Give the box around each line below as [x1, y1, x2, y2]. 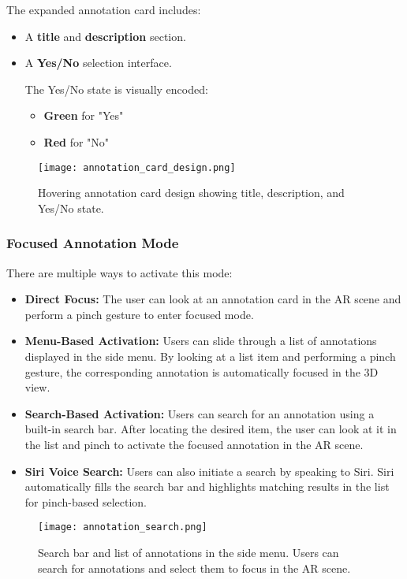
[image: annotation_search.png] [38, 521, 207, 533]
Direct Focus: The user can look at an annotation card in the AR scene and [24, 291, 401, 307]
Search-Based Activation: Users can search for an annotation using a [24, 405, 375, 421]
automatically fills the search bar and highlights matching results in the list [24, 478, 390, 495]
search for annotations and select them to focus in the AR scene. [38, 559, 351, 576]
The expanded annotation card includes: [6, 2, 201, 17]
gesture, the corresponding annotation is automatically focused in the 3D [24, 363, 379, 380]
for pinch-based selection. [24, 493, 147, 510]
